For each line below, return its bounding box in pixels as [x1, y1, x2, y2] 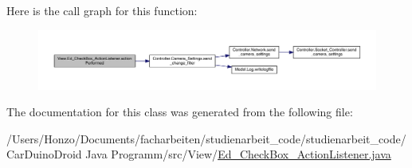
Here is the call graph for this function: [6, 2, 198, 18]
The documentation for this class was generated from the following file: [6, 104, 353, 120]
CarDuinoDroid [6, 146, 82, 162]
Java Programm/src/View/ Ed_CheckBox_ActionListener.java [85, 146, 391, 162]
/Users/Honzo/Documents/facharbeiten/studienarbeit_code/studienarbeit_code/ [6, 130, 406, 147]
